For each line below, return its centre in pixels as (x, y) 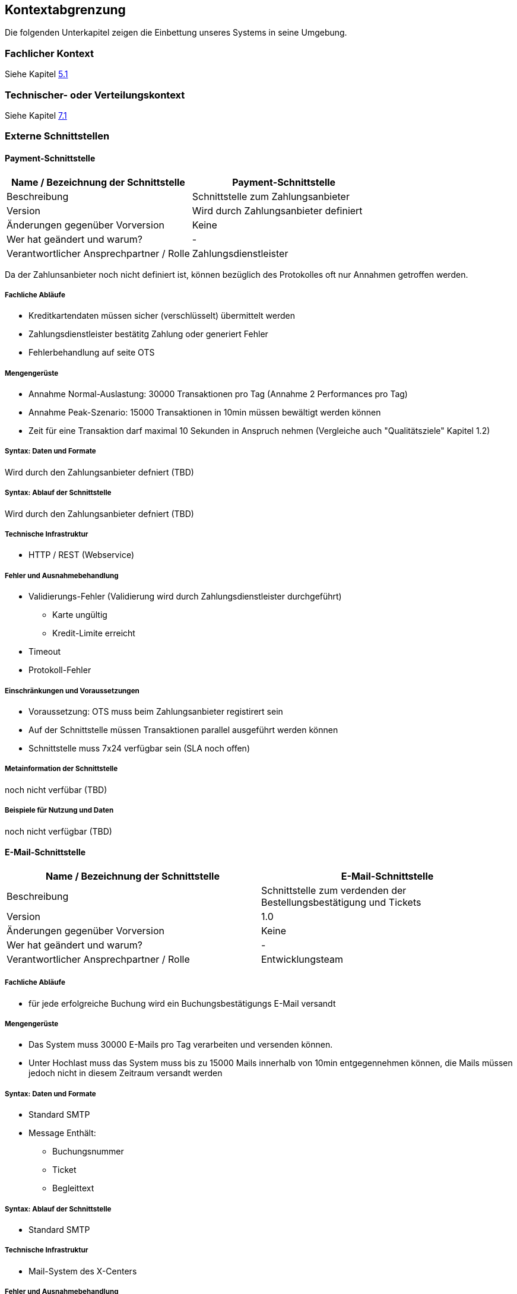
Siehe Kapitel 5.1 (37, 74)
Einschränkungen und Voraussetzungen (72, 691)
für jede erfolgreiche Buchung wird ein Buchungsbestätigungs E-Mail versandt (182, 1003)
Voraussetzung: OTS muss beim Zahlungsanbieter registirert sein (156, 711)
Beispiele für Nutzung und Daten (59, 811)
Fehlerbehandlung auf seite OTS (92, 353)
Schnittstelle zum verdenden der (334, 890)
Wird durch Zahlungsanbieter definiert (277, 210)
